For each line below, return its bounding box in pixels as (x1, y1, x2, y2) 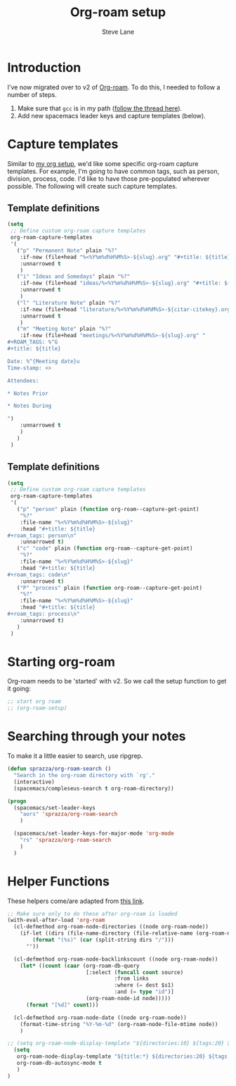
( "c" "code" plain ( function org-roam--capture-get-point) (16, 545, 193, 553)
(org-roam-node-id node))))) (85, 995, 171, 1002)
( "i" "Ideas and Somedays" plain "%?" (16, 273, 131, 280)
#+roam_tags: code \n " (7, 571, 71, 578)
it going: (7, 684, 32, 693)
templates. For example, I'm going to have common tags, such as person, (7, 167, 220, 175)
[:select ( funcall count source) (85, 968, 184, 975)
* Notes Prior (7, 390, 49, 397)
